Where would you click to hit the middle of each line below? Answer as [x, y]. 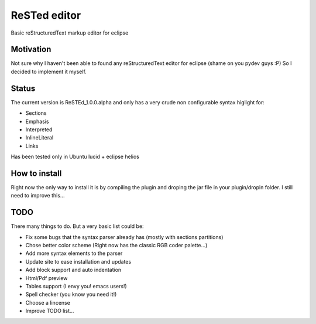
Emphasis [37, 121]
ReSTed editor [46, 15]
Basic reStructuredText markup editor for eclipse [70, 33]
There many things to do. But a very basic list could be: [77, 226]
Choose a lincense [48, 302]
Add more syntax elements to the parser [74, 253]
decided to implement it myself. [49, 71]
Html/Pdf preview [47, 278]
